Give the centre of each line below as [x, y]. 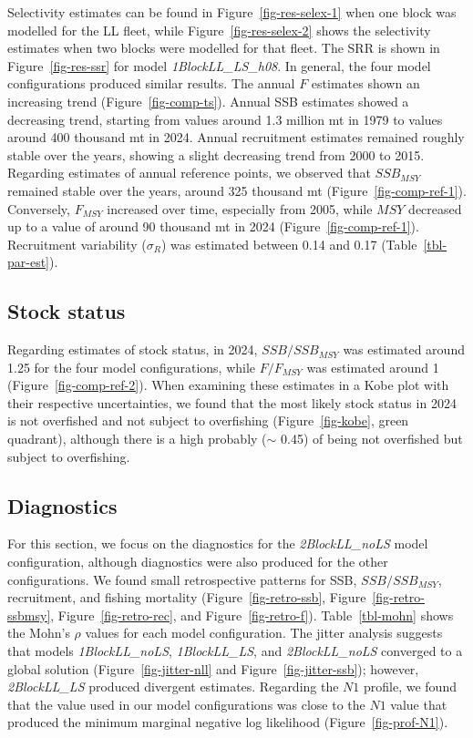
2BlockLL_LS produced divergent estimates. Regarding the [173, 687]
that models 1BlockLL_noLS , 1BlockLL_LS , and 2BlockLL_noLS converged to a [235, 651]
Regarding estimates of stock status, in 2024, [133, 349]
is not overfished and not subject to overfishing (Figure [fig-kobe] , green [208, 420]
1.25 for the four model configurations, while [132, 367]
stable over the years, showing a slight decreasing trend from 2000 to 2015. [216, 154]
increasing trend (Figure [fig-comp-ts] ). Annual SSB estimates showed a [208, 101]
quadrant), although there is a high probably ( [137, 439]
